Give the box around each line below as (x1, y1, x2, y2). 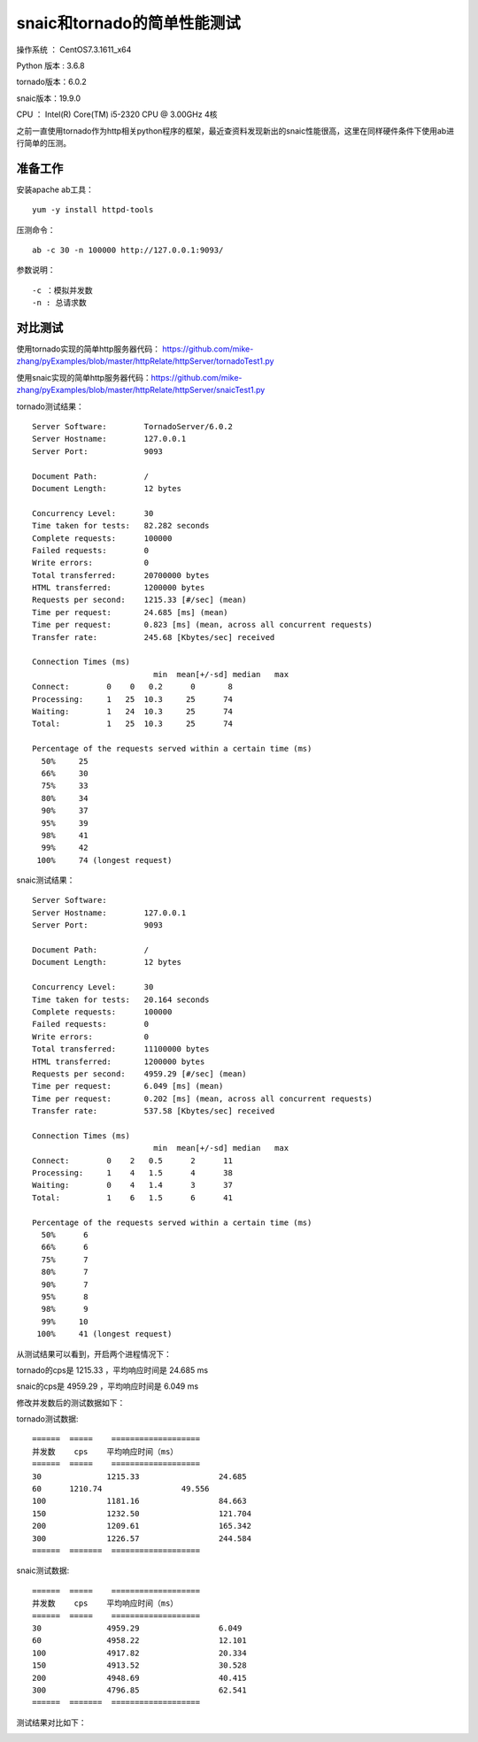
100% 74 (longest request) (36, 855, 173, 865)
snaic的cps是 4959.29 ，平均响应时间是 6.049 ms (16, 1381, 199, 1391)
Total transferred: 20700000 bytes (32, 570, 210, 580)
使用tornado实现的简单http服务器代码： (16, 343, 161, 354)
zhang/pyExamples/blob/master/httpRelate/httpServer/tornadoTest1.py (16, 356, 274, 366)
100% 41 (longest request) (36, 1329, 173, 1339)
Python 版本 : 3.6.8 (16, 60, 85, 71)
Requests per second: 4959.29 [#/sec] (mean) (32, 1068, 247, 1079)
